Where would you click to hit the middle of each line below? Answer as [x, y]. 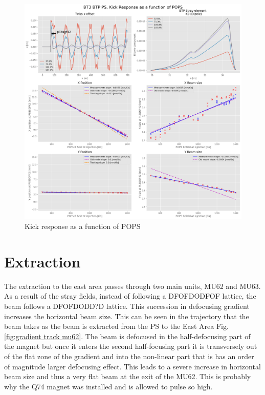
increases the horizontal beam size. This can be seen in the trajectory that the [127, 316]
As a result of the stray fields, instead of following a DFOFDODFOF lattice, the [130, 296]
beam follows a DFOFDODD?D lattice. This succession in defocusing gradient [127, 306]
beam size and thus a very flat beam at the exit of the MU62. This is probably [128, 376]
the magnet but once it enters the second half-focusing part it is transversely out [131, 346]
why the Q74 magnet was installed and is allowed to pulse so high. [108, 386]
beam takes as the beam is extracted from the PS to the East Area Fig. [116, 326]
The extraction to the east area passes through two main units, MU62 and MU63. [132, 286]
